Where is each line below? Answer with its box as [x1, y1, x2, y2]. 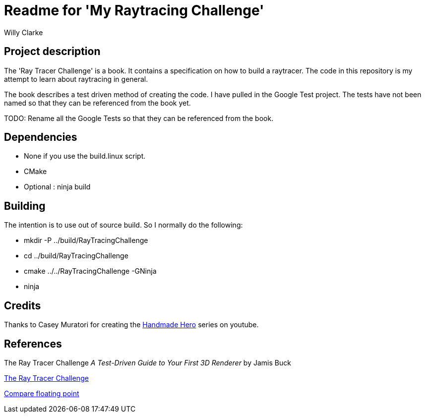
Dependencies [4, 131, 77, 144]
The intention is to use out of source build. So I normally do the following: [4, 221, 243, 230]
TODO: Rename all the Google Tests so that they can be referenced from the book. [4, 114, 274, 122]
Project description [4, 45, 101, 58]
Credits [4, 299, 41, 312]
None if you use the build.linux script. [24, 152, 146, 161]
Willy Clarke [4, 28, 43, 37]
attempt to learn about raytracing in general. [4, 74, 148, 83]
